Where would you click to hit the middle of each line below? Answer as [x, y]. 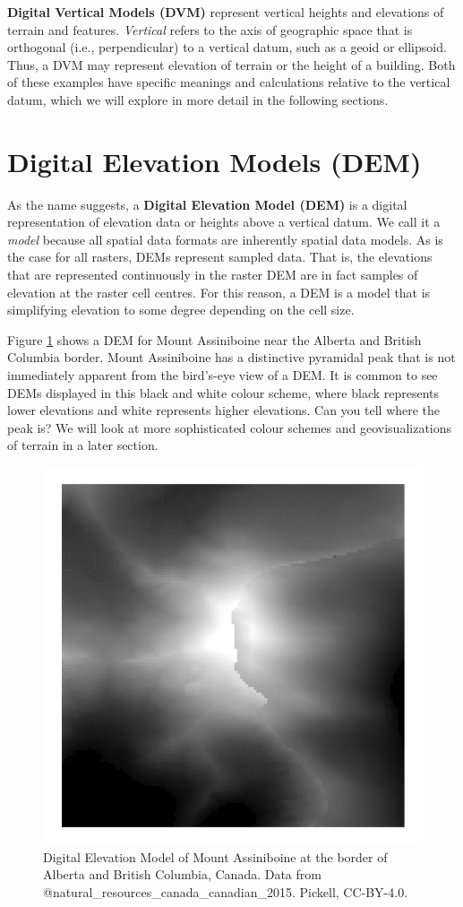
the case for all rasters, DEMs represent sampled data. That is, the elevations [220, 257]
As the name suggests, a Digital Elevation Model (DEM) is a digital [207, 204]
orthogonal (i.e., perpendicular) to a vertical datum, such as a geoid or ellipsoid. [227, 47]
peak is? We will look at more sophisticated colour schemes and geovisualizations [230, 427]
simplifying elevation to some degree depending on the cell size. [181, 310]
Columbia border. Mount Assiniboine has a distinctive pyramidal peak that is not [231, 357]
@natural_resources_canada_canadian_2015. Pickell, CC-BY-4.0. [226, 891]
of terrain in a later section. [83, 445]
